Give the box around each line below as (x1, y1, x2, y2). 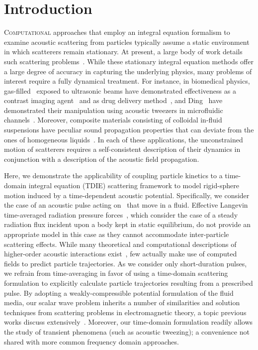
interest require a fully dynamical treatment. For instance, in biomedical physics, (4, 76, 250, 86)
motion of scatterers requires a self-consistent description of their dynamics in (4, 144, 241, 154)
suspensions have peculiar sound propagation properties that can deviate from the (4, 124, 254, 135)
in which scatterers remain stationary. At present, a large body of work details (4, 46, 243, 57)
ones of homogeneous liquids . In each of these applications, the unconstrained (4, 134, 243, 144)
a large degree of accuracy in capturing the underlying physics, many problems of (4, 66, 252, 76)
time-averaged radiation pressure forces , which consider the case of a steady (4, 209, 238, 220)
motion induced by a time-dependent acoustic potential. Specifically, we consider (4, 190, 250, 200)
